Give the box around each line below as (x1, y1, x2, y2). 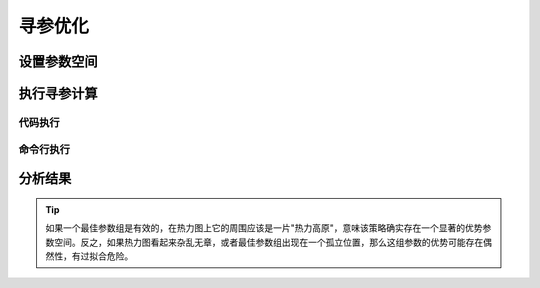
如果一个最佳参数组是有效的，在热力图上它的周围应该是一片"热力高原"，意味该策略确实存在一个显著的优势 (45, 222, 484, 234)
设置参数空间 (18, 53, 98, 70)
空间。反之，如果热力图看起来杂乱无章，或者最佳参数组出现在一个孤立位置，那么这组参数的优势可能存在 (53, 236, 484, 248)
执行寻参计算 (18, 85, 98, 102)
